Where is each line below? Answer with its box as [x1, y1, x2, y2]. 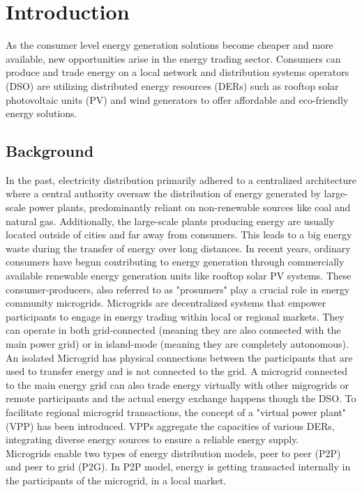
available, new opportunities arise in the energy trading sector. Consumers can [6, 51, 341, 66]
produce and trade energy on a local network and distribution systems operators [6, 65, 349, 79]
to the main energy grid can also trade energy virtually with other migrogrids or [6, 377, 349, 392]
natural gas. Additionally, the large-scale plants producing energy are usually [6, 213, 335, 228]
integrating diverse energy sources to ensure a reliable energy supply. [6, 432, 299, 447]
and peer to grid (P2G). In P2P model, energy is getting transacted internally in [6, 459, 351, 474]
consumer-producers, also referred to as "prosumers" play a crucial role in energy [6, 282, 350, 296]
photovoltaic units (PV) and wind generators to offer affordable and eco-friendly [6, 92, 349, 107]
